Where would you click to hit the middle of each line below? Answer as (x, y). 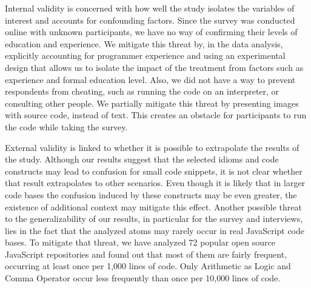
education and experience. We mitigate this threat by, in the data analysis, (144, 43)
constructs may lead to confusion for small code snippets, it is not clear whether (154, 171)
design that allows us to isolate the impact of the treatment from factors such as (154, 67)
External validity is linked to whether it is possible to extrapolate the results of (152, 147)
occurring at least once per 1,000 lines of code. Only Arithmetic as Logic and (148, 266)
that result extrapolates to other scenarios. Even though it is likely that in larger (155, 183)
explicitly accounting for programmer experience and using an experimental (145, 55)
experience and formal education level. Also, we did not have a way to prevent (150, 79)
